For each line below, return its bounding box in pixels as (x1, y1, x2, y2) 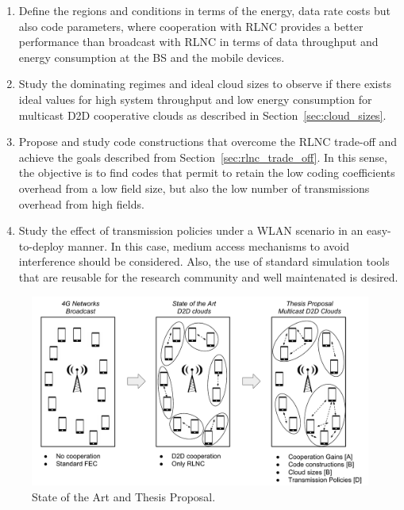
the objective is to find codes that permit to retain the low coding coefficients (18, 164, 395, 181)
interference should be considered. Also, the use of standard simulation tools (18, 253, 390, 270)
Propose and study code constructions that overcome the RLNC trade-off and (18, 133, 398, 150)
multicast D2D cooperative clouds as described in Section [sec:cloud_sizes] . (18, 106, 387, 123)
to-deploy (18, 237, 64, 254)
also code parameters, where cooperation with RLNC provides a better (18, 17, 364, 34)
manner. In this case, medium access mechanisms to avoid (67, 237, 349, 254)
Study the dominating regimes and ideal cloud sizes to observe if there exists (18, 75, 391, 92)
